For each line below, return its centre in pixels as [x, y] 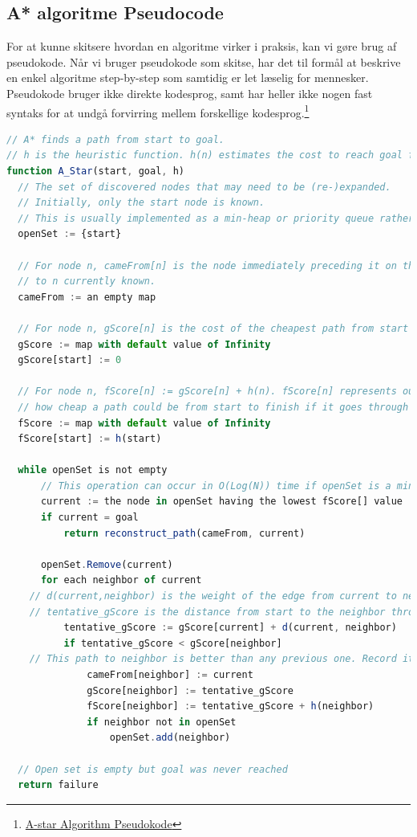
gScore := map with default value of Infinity [144, 344]
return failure [58, 785]
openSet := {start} [70, 234]
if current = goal [89, 518]
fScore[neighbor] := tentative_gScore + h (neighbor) [231, 706]
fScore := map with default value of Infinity [144, 423]
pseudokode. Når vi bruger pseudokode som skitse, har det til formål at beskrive [204, 61]
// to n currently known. [87, 282]
